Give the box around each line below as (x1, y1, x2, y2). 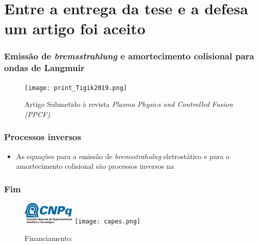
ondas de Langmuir (4, 61, 85, 74)
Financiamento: (25, 232, 73, 243)
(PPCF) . (25, 108, 52, 119)
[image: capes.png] (74, 218, 140, 226)
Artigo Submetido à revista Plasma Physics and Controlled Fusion (25, 99, 233, 109)
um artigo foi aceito (4, 18, 146, 39)
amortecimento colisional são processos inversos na (16, 161, 174, 171)
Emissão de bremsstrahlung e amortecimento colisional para (4, 50, 254, 62)
